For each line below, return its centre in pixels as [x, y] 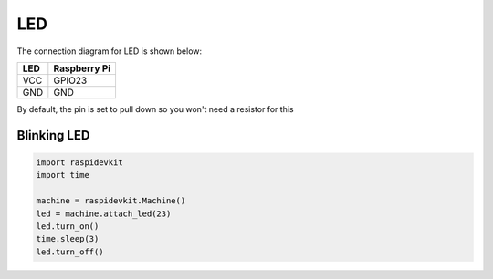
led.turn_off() [70, 252]
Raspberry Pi [82, 68]
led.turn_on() [68, 226]
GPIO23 [70, 80]
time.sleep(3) [68, 239]
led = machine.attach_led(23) [104, 213]
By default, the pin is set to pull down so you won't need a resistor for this [155, 108]
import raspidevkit [79, 162]
